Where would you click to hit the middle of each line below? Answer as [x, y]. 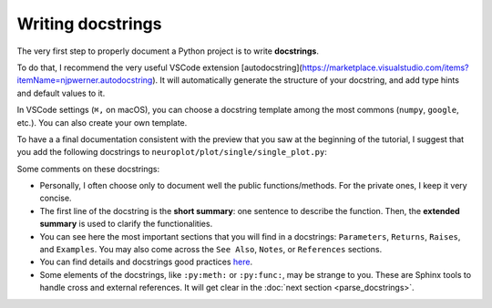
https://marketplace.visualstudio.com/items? [385, 67]
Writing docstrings [89, 24]
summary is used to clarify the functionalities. [126, 224]
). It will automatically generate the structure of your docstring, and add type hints [306, 80]
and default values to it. [61, 93]
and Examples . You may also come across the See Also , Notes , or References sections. [211, 250]
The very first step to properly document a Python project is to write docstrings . [168, 51]
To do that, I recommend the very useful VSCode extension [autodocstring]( [159, 67]
